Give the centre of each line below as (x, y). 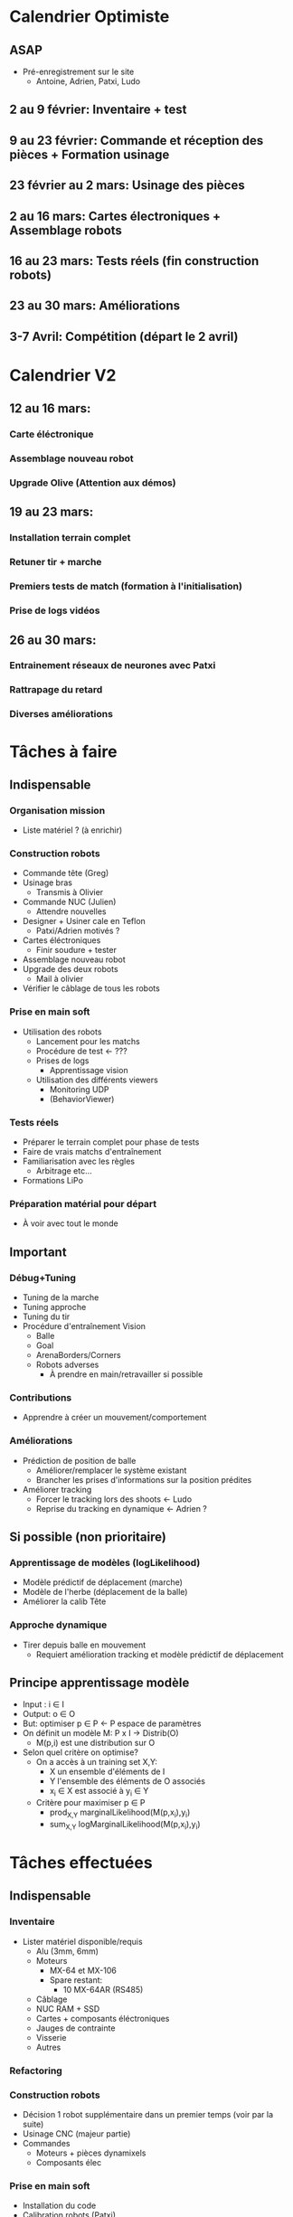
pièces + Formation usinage (90, 154)
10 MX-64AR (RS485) (103, 1989)
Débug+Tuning (43, 1278)
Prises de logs (62, 1061)
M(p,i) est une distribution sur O (95, 1743)
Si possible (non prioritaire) (88, 1538)
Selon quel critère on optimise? (80, 1752)
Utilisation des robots (62, 1032)
